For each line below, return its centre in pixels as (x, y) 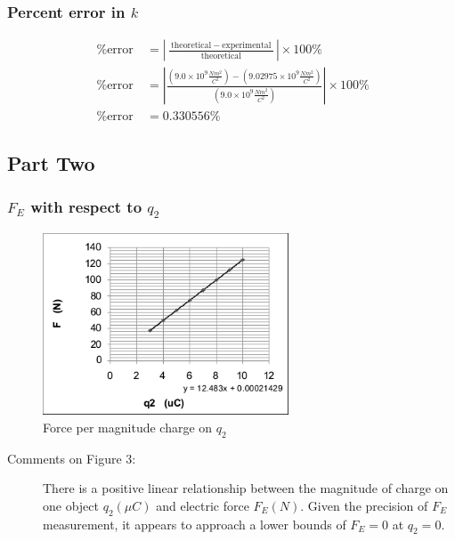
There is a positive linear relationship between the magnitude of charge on (246, 488)
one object (71, 505)
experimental (247, 45)
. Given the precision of (364, 505)
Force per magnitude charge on (128, 427)
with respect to (86, 207)
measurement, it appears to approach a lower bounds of (195, 524)
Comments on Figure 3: (72, 458)
